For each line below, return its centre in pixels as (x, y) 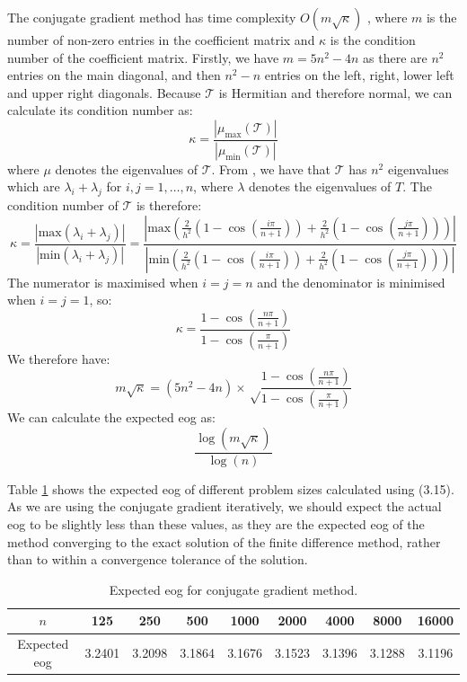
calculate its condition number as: (100, 110)
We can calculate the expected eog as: (111, 417)
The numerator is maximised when (103, 282)
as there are (395, 57)
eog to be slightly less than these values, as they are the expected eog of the (216, 524)
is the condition (373, 40)
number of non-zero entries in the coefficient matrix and (161, 40)
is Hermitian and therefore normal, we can (335, 92)
